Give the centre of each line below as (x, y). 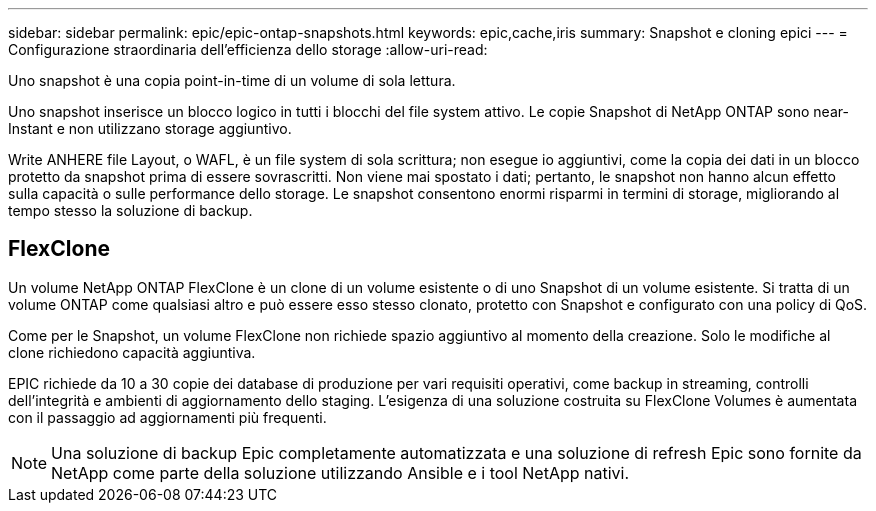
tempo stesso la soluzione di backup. (130, 210)
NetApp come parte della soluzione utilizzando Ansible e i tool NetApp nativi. (340, 472)
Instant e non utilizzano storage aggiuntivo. (150, 128)
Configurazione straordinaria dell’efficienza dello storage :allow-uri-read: (248, 49)
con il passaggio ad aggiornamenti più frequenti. (167, 417)
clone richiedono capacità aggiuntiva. (132, 352)
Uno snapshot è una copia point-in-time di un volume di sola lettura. (232, 80)
